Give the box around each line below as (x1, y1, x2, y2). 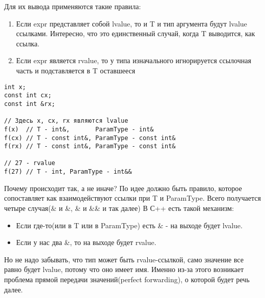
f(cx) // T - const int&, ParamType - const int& (4, 134, 176, 142)
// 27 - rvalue (4, 159, 56, 167)
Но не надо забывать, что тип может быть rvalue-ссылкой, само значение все (4, 254, 244, 264)
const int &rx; (4, 100, 56, 107)
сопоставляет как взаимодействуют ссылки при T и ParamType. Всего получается (4, 193, 261, 203)
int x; (4, 83, 26, 91)
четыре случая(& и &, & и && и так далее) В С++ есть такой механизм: (4, 202, 234, 213)
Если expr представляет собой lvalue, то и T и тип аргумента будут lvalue (16, 18, 247, 29)
